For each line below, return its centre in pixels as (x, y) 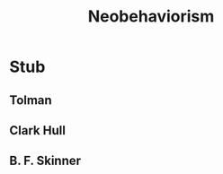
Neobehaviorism (151, 17)
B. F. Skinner (45, 161)
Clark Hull (37, 130)
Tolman (31, 100)
